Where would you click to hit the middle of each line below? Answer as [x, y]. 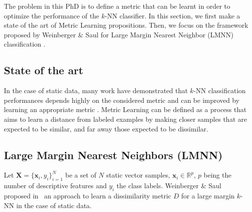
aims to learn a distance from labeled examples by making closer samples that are [126, 119]
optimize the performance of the [52, 15]
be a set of [81, 175]
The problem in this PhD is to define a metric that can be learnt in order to [117, 6]
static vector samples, [138, 175]
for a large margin [208, 195]
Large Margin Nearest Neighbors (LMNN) [113, 155]
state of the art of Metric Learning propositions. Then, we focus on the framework [126, 25]
